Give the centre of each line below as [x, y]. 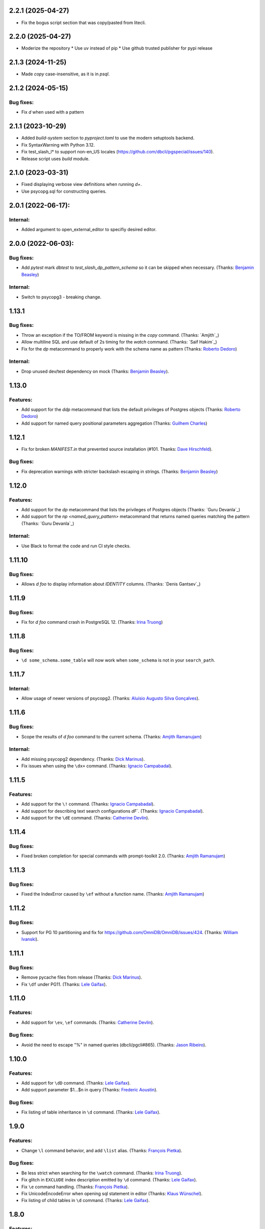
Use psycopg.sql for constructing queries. [64, 191]
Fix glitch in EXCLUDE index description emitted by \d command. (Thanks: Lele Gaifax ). [109, 1180]
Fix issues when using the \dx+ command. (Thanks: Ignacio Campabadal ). [97, 766]
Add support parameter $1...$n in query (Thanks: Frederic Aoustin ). [90, 1090]
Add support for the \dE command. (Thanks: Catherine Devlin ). [85, 818]
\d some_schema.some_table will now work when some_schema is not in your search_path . [118, 660]
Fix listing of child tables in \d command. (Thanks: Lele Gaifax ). [85, 1200]
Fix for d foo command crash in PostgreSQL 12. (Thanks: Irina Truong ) [92, 622]
